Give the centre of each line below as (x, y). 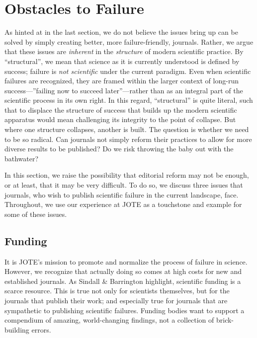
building (17, 329)
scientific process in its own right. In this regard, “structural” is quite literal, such (129, 100)
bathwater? (22, 158)
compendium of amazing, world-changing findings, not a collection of (109, 320)
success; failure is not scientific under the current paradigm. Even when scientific (128, 71)
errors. (41, 329)
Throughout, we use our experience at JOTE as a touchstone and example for (123, 204)
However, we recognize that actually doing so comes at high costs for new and (123, 271)
